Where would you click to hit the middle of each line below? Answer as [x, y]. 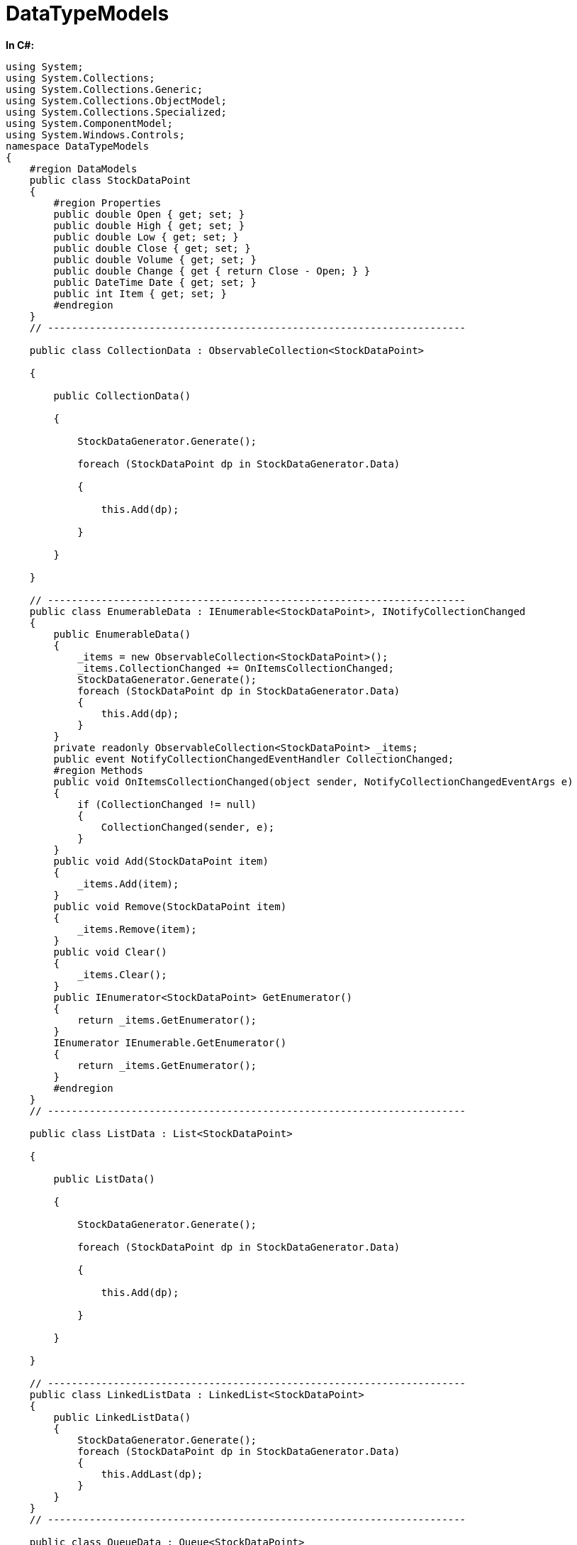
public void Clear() [110, 952]
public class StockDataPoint [110, 180]
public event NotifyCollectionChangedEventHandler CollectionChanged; [254, 759]
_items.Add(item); [128, 884]
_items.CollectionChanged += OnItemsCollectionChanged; [236, 668]
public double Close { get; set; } [152, 248]
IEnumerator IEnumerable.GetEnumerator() [170, 1042]
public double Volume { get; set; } [155, 259]
